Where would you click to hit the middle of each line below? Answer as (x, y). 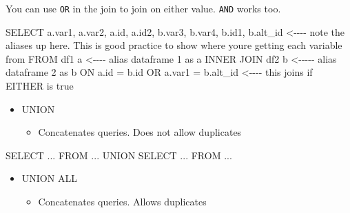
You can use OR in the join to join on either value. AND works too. (143, 8)
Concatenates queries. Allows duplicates (122, 201)
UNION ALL (49, 178)
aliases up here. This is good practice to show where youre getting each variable (174, 45)
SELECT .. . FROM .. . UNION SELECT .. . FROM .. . (119, 155)
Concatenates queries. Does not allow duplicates (140, 132)
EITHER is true (40, 86)
